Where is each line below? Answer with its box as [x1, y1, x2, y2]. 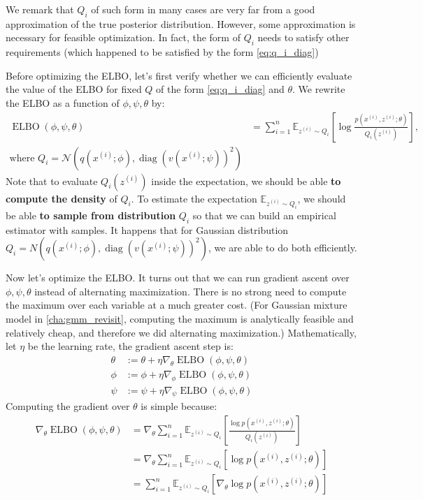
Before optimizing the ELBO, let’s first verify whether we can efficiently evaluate [6, 68, 352, 82]
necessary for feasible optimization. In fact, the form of [6, 30, 241, 45]
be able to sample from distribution [6, 207, 176, 222]
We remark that [6, 2, 74, 16]
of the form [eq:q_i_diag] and [156, 82, 285, 96]
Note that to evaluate [6, 173, 98, 188]
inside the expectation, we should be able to [151, 173, 341, 188]
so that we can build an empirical [192, 207, 336, 222]
